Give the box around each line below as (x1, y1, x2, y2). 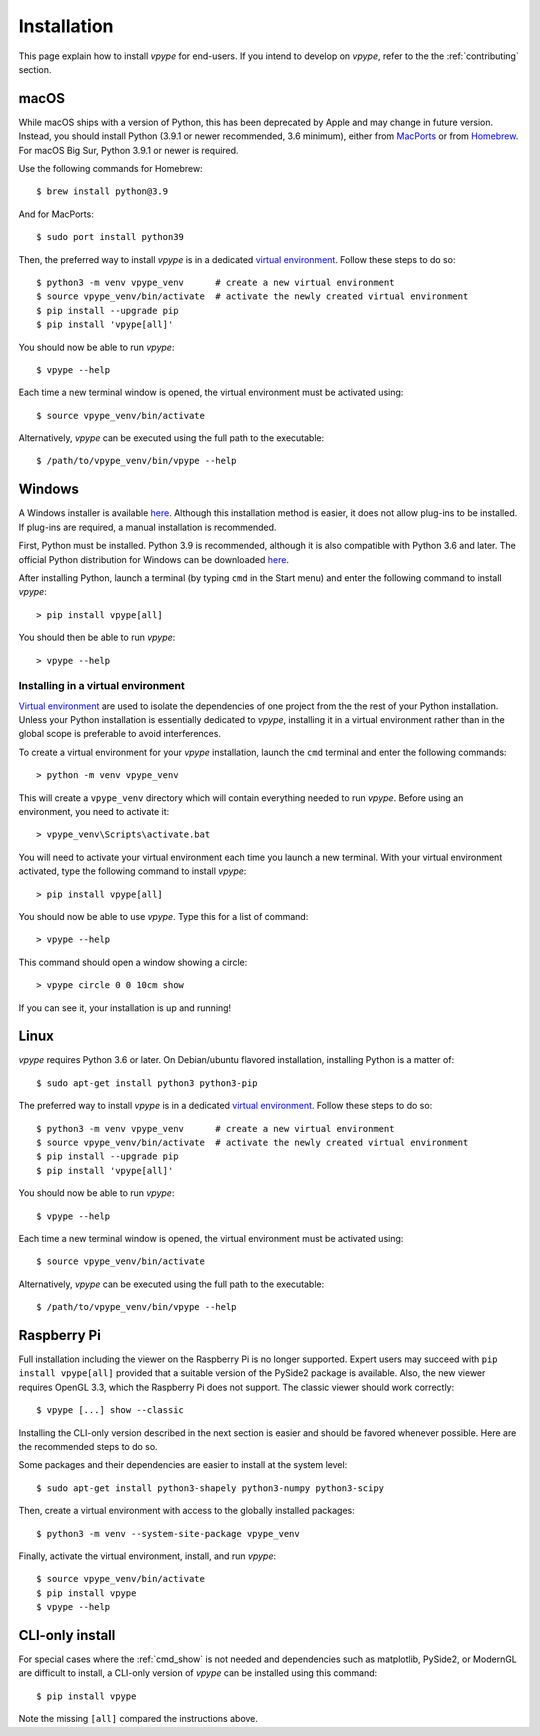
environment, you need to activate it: (18, 806, 170, 817)
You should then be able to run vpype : (18, 631, 176, 644)
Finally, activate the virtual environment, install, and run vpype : (18, 1550, 277, 1562)
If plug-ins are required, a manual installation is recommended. (18, 521, 277, 533)
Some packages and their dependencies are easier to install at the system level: (18, 1459, 348, 1471)
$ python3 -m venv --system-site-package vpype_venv (36, 1528, 300, 1539)
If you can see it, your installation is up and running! (18, 1001, 232, 1014)
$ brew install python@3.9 (36, 186, 169, 197)
